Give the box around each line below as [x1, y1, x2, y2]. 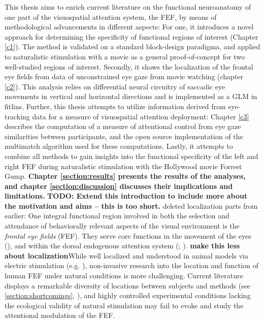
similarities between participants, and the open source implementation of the [5, 131, 243, 141]
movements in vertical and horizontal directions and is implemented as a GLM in [5, 91, 257, 102]
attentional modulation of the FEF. [5, 310, 115, 320]
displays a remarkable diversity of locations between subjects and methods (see [5, 280, 251, 291]
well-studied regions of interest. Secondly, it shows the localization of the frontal [5, 61, 253, 72]
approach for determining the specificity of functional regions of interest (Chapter [5, 31, 258, 42]
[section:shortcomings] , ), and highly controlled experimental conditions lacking [5, 290, 251, 301]
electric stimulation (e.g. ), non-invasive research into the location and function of [5, 260, 258, 271]
